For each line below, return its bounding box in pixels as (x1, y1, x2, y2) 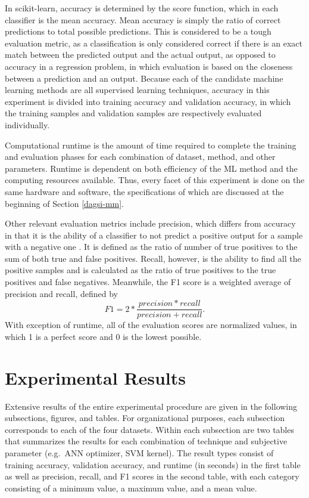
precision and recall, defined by (5, 287, 118, 299)
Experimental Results (5, 365, 186, 389)
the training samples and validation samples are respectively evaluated (5, 107, 262, 119)
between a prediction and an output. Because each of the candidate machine (5, 72, 283, 84)
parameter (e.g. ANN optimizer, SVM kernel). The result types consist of (5, 447, 274, 459)
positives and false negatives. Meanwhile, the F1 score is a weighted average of (5, 276, 291, 288)
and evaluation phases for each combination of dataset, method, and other (5, 150, 276, 163)
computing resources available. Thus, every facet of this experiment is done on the (5, 174, 305, 186)
